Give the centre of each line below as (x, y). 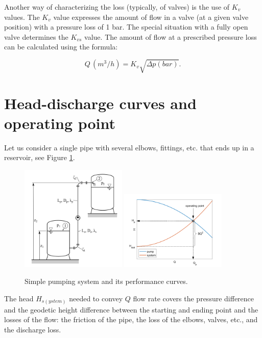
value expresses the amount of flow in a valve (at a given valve (151, 17)
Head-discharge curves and (100, 103)
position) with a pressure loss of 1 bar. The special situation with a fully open (126, 27)
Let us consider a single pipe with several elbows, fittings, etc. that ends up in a (129, 147)
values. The (22, 17)
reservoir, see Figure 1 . (40, 157)
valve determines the (36, 36)
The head (19, 298)
